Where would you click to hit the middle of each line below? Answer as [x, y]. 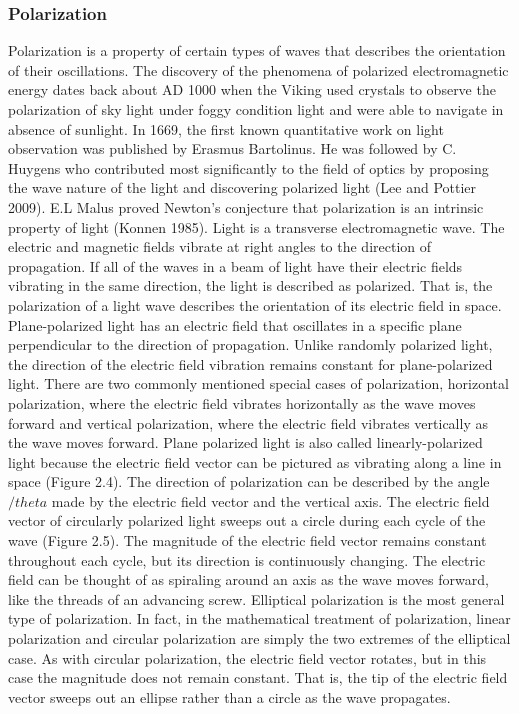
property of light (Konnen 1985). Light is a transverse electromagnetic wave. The [256, 226]
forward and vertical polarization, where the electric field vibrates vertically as [248, 422]
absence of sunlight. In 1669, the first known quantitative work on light [226, 128]
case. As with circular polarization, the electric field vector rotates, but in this [247, 657]
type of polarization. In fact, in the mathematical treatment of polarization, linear [259, 618]
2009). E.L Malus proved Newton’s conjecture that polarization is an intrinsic [246, 206]
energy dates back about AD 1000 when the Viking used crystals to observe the [252, 89]
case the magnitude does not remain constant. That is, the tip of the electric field [258, 677]
